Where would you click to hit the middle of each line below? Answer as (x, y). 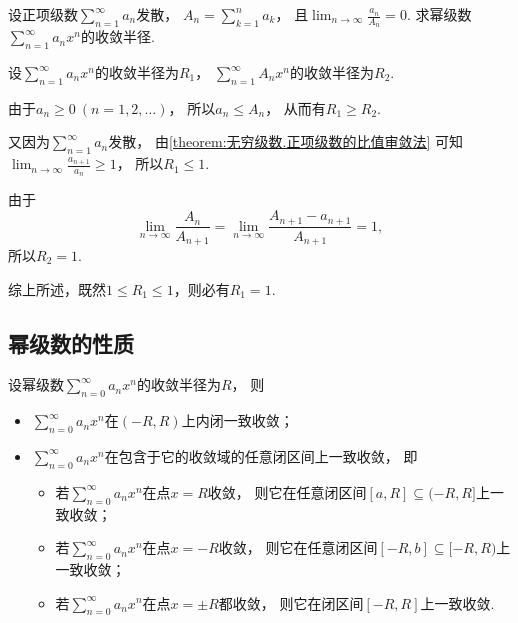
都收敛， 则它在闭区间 (291, 602)
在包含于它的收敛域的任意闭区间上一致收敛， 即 (261, 455)
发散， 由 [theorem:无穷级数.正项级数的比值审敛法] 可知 (285, 141)
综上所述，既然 (57, 288)
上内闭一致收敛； (237, 420)
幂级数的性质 (71, 342)
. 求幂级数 (439, 14)
